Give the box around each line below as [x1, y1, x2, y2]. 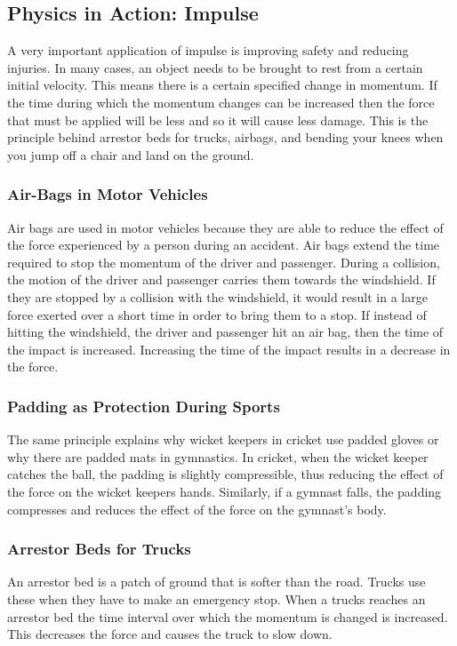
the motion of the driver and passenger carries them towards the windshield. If [7, 270, 436, 289]
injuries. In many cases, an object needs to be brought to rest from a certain [7, 58, 423, 76]
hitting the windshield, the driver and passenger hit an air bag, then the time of [7, 323, 444, 341]
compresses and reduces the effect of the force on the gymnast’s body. [7, 499, 387, 518]
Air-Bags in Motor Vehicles [7, 183, 208, 205]
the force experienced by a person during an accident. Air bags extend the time [7, 235, 440, 254]
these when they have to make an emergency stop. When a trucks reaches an [7, 589, 426, 608]
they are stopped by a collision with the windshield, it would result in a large [7, 287, 428, 306]
